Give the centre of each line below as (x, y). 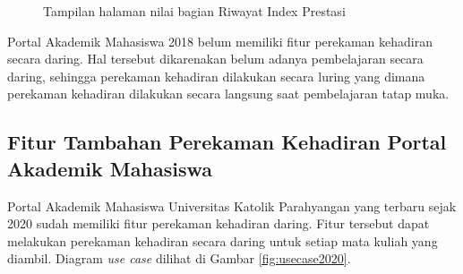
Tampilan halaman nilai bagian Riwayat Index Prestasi (194, 11)
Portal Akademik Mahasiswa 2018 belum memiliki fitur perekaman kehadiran (220, 41)
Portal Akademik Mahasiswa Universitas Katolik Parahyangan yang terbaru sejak (232, 205)
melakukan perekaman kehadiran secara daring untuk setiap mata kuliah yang (223, 240)
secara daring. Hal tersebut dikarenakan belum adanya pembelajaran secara (215, 59)
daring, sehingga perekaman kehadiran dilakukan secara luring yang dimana (216, 76)
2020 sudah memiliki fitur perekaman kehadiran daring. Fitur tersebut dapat (219, 223)
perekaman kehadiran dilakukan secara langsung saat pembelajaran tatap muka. (228, 94)
